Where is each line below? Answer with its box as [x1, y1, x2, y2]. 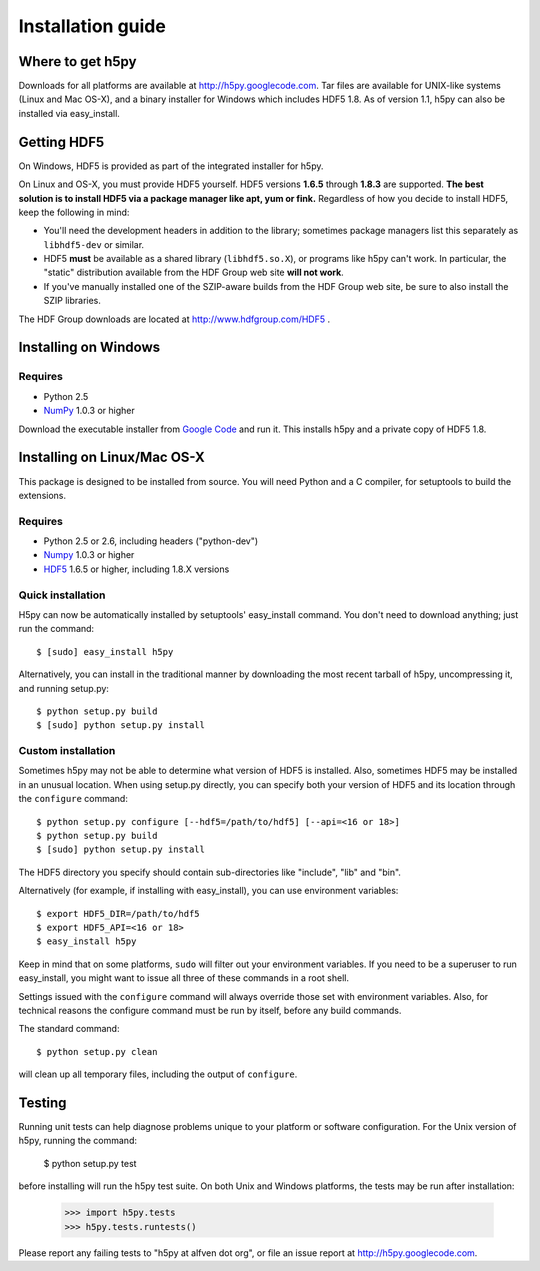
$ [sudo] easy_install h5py [36, 646, 174, 657]
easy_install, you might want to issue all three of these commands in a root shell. [18, 972, 350, 984]
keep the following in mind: [18, 206, 130, 218]
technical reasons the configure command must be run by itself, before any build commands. [18, 1004, 402, 1016]
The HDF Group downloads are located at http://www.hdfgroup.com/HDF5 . [18, 313, 330, 325]
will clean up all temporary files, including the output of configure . [18, 1068, 298, 1080]
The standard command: [18, 1023, 120, 1035]
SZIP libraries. [43, 295, 102, 307]
